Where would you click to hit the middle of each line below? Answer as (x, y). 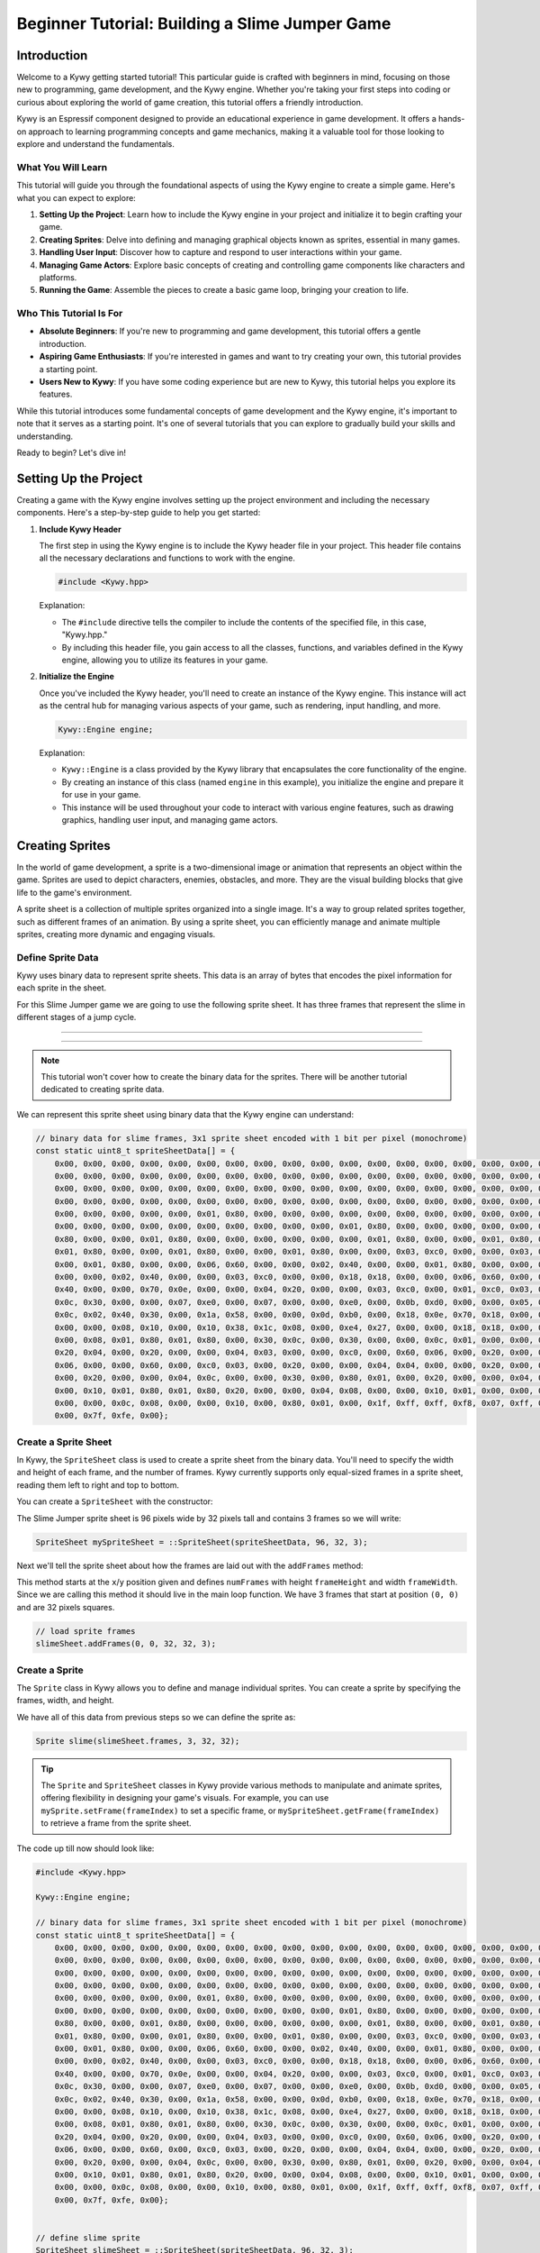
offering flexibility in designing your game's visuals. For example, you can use (185, 1798)
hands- (451, 119)
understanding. (45, 436)
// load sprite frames (85, 1631)
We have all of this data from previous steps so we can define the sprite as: (156, 1717)
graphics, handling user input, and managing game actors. (170, 820)
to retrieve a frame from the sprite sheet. (117, 1823)
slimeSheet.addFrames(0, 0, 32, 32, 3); (126, 1644)
